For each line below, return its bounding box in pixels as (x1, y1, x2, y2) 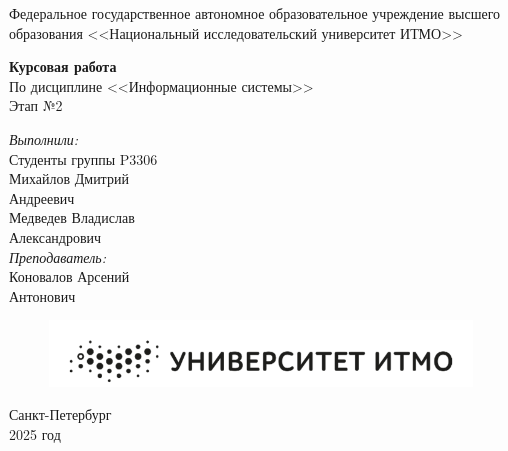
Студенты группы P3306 (9, 148, 158, 169)
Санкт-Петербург (9, 404, 112, 425)
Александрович (9, 226, 102, 247)
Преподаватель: (9, 246, 106, 267)
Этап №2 (9, 95, 63, 116)
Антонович (9, 285, 76, 306)
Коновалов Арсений (9, 266, 130, 287)
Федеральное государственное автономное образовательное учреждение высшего (9, 3, 501, 23)
